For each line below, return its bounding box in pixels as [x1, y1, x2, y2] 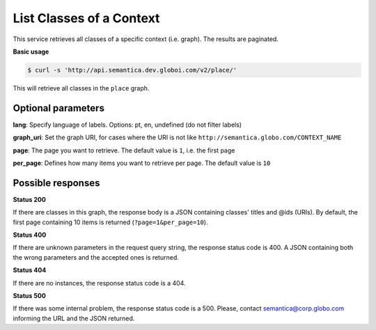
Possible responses [13, 177, 100, 189]
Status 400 [13, 230, 47, 239]
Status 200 [13, 195, 47, 203]
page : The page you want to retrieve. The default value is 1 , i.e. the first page [13, 146, 235, 155]
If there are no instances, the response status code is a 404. [13, 278, 186, 287]
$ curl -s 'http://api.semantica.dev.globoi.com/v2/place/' [27, 66, 237, 74]
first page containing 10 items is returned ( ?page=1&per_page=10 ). [13, 218, 208, 226]
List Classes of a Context [13, 10, 160, 26]
